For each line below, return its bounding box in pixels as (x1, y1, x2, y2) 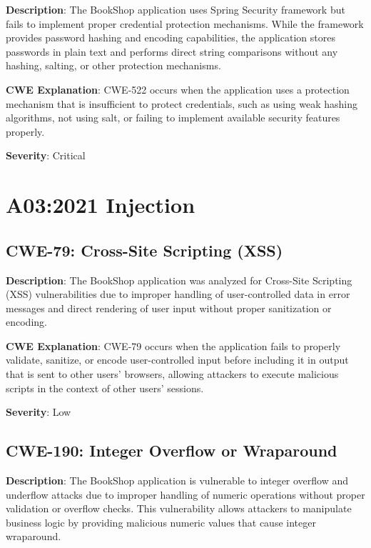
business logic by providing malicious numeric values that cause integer (6, 514, 316, 529)
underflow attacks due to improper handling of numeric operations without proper (6, 487, 365, 502)
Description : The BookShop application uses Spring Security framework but (6, 2, 345, 16)
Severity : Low (6, 404, 71, 419)
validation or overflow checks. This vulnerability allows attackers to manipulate (6, 501, 352, 516)
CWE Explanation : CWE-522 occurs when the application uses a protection (6, 81, 350, 96)
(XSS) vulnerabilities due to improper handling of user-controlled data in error (6, 287, 350, 302)
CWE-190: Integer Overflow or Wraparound (6, 439, 337, 462)
